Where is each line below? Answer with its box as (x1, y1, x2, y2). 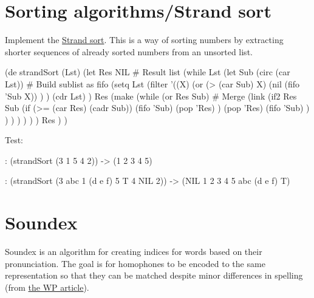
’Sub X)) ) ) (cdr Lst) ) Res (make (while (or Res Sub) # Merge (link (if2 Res (5, 89, 297, 102)
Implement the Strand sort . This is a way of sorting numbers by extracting (5, 33, 284, 46)
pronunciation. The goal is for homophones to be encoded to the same (5, 257, 265, 269)
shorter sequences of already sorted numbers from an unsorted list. (5, 45, 253, 58)
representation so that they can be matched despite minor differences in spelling (5, 269, 303, 282)
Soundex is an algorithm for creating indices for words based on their (5, 245, 262, 258)
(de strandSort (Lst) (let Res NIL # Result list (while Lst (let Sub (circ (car (5, 66, 290, 78)
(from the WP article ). (5, 280, 89, 293)
